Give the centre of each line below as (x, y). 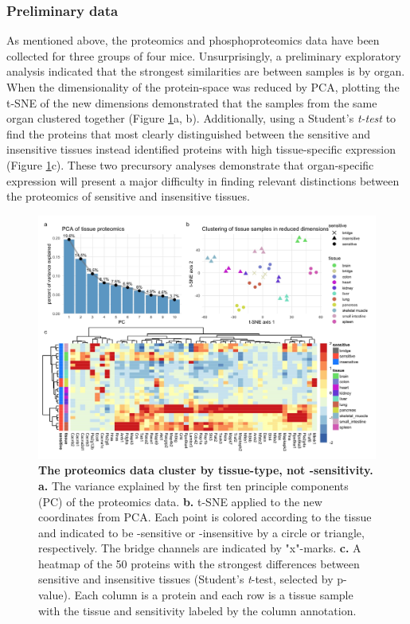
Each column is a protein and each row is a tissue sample (214, 595)
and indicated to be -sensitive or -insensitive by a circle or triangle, (201, 532)
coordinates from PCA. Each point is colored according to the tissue (205, 517)
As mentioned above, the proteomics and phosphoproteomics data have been (193, 40)
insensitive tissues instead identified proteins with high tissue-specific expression (201, 149)
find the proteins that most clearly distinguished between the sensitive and (189, 133)
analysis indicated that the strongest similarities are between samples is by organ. (206, 71)
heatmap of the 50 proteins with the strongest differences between (199, 563)
